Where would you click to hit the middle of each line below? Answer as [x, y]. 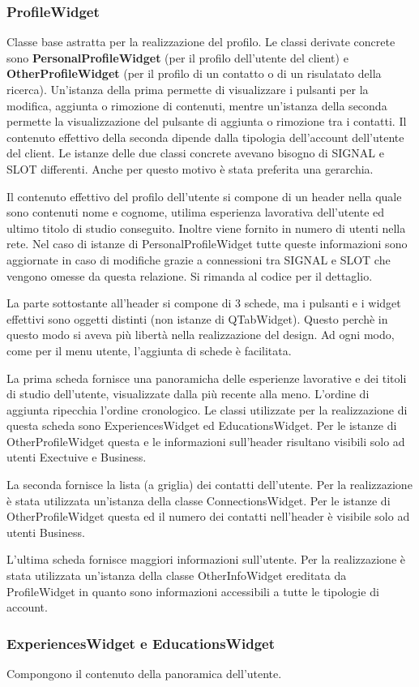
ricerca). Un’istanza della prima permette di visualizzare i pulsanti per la [188, 89]
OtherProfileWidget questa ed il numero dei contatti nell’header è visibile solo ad [208, 516]
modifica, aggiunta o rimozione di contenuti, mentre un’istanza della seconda [197, 105]
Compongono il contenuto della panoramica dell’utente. [144, 674]
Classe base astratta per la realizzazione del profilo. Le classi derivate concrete [201, 42]
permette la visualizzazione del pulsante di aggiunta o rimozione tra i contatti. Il [207, 121]
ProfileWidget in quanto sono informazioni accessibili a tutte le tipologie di [193, 591]
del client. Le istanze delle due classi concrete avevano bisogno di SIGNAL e [195, 153]
